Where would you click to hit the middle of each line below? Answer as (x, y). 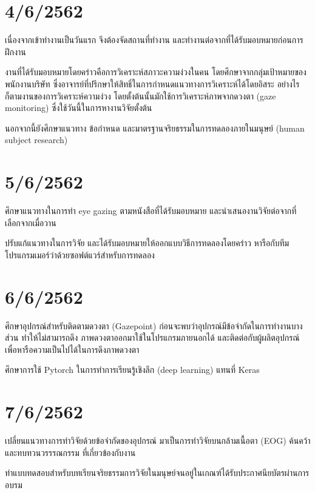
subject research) (36, 140)
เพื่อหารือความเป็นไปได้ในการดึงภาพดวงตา (72, 349)
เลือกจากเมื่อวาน (31, 222)
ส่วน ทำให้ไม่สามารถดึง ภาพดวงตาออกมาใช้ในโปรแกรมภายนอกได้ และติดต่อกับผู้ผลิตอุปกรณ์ (152, 337)
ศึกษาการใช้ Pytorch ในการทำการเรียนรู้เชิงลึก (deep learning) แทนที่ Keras (132, 370)
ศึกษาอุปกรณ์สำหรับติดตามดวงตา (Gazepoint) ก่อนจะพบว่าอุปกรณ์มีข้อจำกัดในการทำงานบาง (154, 325)
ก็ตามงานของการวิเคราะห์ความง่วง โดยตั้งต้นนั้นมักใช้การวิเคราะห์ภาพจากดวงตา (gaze (141, 96)
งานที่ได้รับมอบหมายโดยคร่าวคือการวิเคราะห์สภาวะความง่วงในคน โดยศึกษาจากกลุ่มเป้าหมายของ (156, 72)
